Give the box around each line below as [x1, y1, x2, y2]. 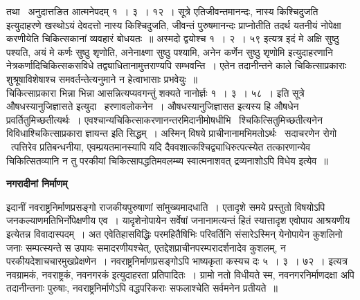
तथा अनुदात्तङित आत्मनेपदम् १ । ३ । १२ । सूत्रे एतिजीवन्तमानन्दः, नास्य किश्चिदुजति [6, 4, 318, 18]
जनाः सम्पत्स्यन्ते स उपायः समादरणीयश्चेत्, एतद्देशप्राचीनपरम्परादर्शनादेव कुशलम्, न [6, 240, 286, 254]
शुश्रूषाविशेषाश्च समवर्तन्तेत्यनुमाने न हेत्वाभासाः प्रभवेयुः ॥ [6, 71, 197, 86]
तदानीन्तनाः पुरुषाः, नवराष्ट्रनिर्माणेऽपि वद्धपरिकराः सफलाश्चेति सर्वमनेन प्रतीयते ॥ [6, 281, 278, 295]
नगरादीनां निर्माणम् [6, 176, 68, 191]
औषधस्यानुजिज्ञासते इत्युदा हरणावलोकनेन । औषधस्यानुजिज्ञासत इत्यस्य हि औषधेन [6, 99, 299, 113]
